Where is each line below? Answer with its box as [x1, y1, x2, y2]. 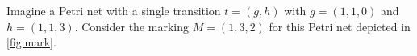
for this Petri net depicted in [269, 18, 411, 34]
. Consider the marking [74, 18, 190, 34]
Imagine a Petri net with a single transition [6, 2, 221, 18]
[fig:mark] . [6, 34, 56, 50]
